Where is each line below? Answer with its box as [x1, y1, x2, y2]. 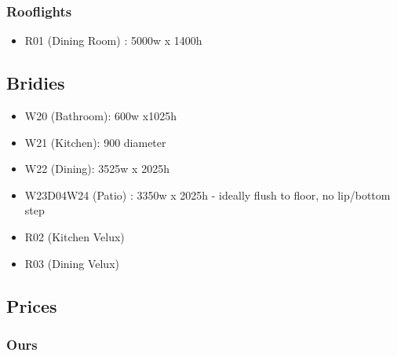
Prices [6, 293, 57, 317]
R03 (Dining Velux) [24, 255, 119, 271]
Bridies [6, 71, 65, 95]
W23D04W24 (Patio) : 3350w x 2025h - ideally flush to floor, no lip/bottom [24, 186, 391, 203]
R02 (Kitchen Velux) [24, 228, 125, 244]
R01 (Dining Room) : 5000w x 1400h [24, 32, 202, 49]
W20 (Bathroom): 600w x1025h [24, 108, 177, 124]
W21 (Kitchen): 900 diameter [24, 134, 166, 150]
